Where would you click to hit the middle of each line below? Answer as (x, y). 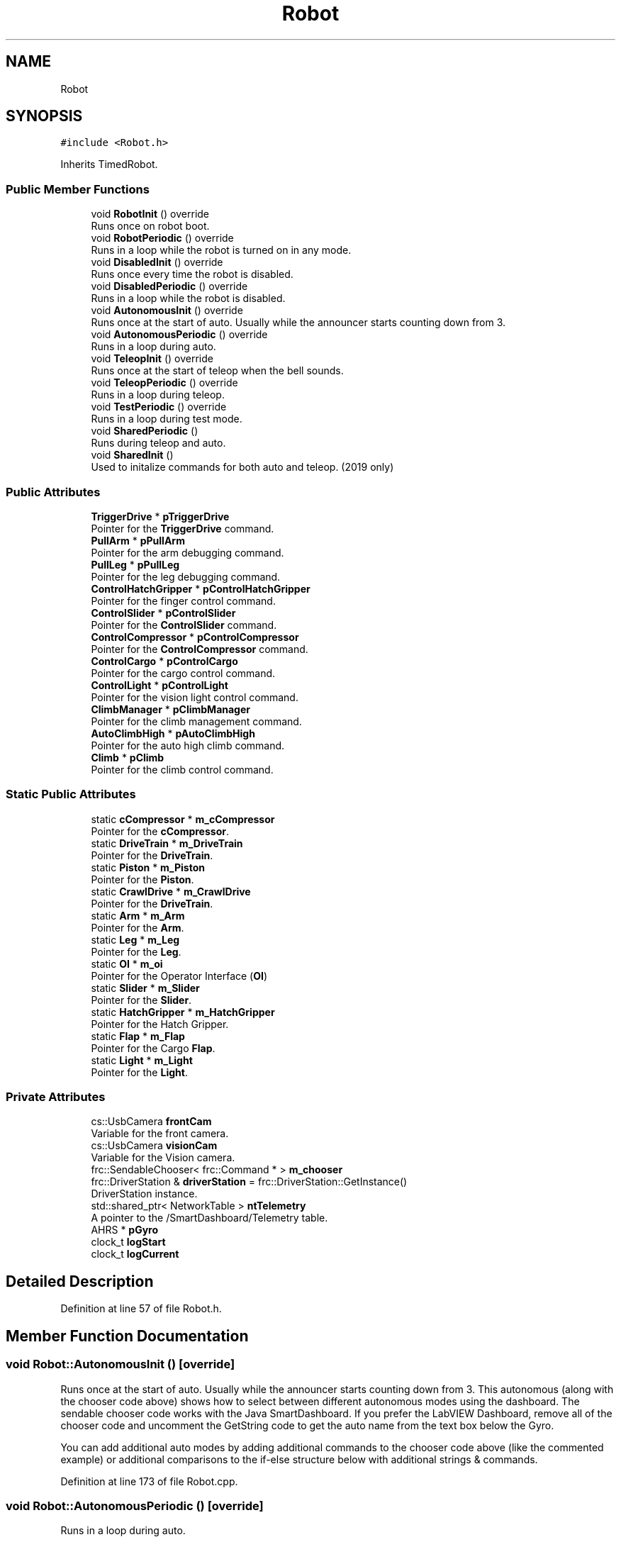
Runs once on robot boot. (150, 226)
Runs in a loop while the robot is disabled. (188, 298)
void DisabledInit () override (157, 262)
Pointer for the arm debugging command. (188, 552)
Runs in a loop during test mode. (167, 419)
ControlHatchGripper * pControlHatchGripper (201, 588)
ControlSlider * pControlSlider (163, 613)
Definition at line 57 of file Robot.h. (141, 1309)
